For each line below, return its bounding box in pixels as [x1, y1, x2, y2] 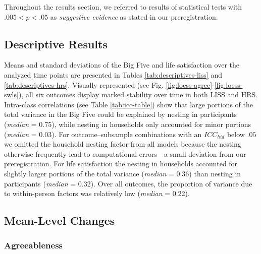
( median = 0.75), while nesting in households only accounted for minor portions [4, 118, 251, 129]
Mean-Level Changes [4, 213, 115, 228]
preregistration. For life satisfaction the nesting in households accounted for [4, 158, 238, 169]
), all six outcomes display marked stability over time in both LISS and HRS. [18, 89, 258, 100]
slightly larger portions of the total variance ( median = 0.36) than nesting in [4, 168, 241, 178]
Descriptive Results [4, 36, 108, 51]
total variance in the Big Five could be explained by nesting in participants [4, 109, 237, 119]
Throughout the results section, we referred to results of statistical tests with [4, 2, 242, 12]
